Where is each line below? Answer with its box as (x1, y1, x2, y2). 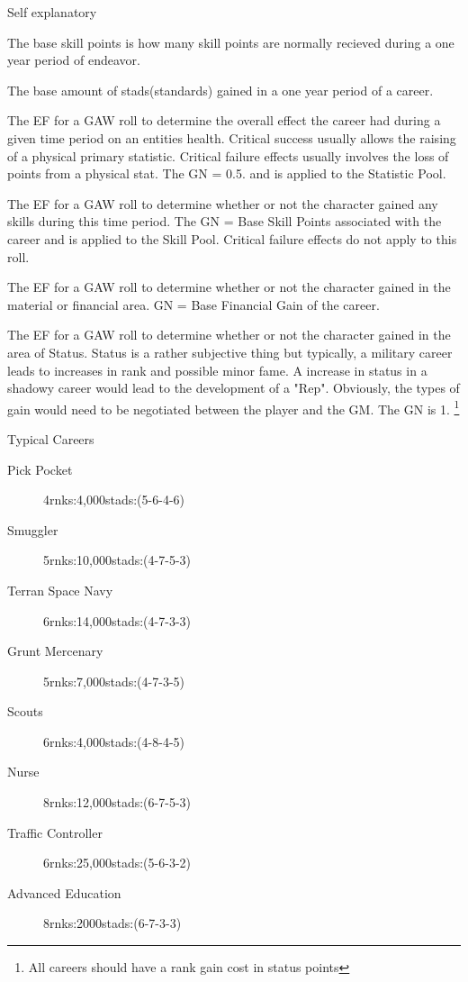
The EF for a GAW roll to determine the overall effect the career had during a (7, 111, 441, 130)
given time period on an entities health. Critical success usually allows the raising (7, 128, 456, 147)
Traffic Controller (7, 823, 103, 841)
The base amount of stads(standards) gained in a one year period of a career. (7, 80, 434, 99)
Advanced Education (7, 883, 121, 902)
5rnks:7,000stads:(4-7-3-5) (43, 671, 184, 690)
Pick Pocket (7, 459, 73, 478)
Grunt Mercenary (7, 641, 103, 660)
